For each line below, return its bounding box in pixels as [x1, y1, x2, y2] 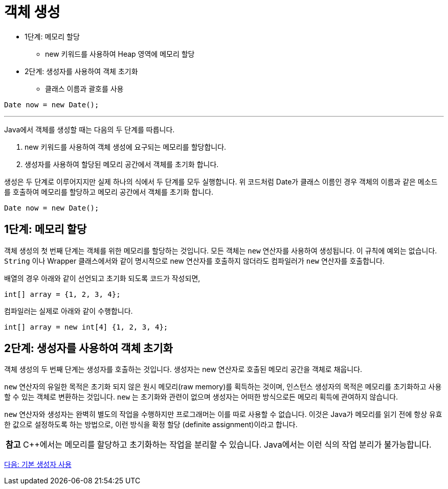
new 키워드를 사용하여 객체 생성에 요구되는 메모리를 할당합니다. [25, 142, 227, 151]
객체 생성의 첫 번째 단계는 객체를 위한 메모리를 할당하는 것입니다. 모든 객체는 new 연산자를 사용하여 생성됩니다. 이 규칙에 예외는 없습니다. [4, 246, 437, 255]
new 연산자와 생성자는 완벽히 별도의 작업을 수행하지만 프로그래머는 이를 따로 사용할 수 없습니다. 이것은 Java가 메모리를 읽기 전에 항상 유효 [4, 410, 442, 419]
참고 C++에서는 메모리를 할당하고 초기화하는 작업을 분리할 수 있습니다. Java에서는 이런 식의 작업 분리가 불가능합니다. [6, 439, 432, 450]
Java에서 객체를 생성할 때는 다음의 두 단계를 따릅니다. [4, 125, 175, 134]
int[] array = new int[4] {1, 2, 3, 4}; [4, 322, 168, 331]
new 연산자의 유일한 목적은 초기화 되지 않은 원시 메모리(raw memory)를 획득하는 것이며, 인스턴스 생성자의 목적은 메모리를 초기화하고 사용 [4, 382, 442, 391]
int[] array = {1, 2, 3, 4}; [4, 290, 121, 298]
